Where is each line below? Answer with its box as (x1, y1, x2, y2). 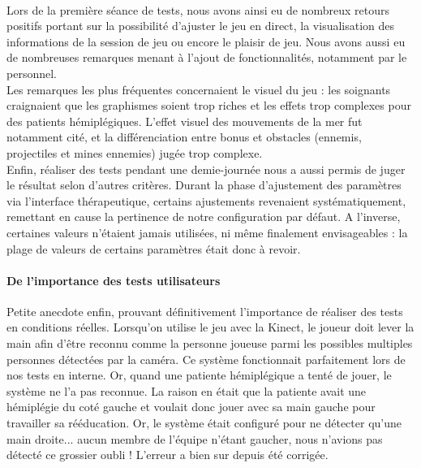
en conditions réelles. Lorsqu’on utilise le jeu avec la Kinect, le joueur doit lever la (6, 318, 415, 336)
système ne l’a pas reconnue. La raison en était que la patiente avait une (6, 382, 367, 399)
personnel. (6, 64, 57, 81)
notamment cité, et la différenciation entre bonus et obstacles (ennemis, (6, 128, 362, 145)
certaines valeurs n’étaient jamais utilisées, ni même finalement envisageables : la (6, 223, 408, 240)
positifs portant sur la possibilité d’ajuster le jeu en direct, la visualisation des (6, 17, 395, 34)
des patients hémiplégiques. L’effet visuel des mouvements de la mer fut (6, 112, 363, 129)
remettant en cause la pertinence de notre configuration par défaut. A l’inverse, (6, 208, 401, 225)
